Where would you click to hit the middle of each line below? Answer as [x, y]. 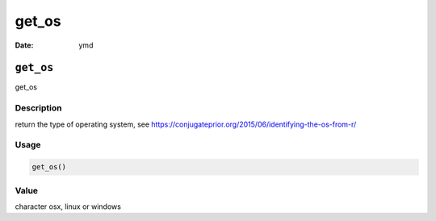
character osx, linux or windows [68, 206]
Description [38, 108]
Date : [24, 45]
